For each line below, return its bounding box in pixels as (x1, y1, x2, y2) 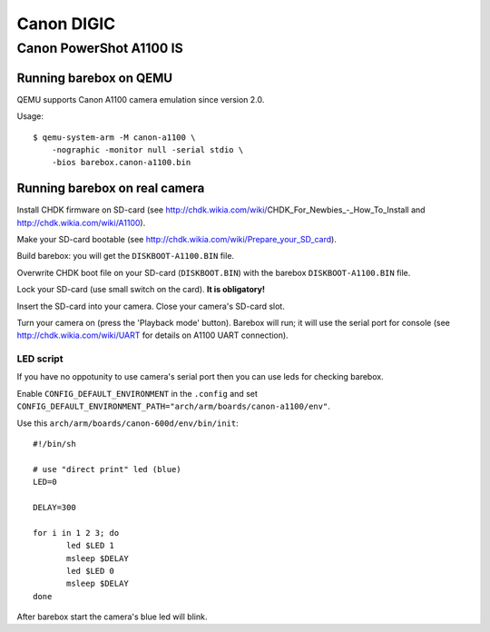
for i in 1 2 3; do (33, 528, 120, 538)
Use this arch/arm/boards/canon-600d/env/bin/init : (16, 418, 240, 429)
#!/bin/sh (33, 439, 76, 449)
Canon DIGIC (16, 14, 116, 34)
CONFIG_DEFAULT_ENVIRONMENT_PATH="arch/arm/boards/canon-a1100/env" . (16, 400, 330, 412)
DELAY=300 (33, 502, 76, 512)
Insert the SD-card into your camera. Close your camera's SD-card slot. (16, 301, 285, 311)
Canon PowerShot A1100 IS (16, 40, 183, 56)
